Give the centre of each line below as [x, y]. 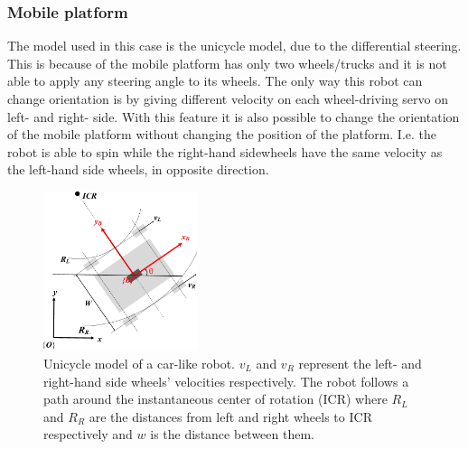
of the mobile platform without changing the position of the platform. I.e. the [222, 134]
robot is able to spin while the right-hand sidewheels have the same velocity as [225, 151]
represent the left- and [360, 364]
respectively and [88, 434]
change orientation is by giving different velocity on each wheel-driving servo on [228, 98]
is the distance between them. [232, 434]
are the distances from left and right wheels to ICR [230, 416]
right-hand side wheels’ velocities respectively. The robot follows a [226, 381]
